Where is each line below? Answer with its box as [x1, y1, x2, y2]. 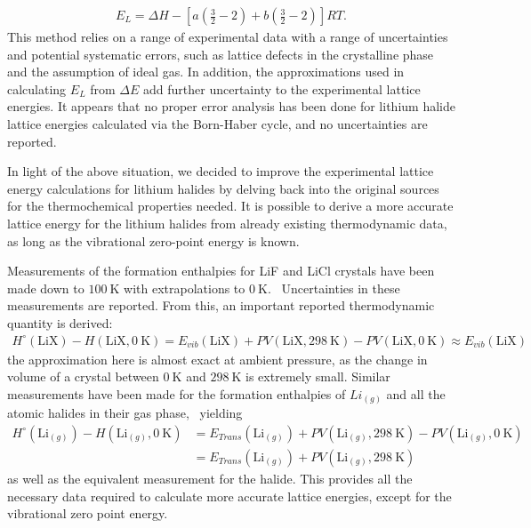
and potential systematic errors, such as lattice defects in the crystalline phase [7, 44, 434, 63]
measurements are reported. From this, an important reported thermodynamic [7, 296, 435, 315]
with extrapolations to [124, 278, 245, 297]
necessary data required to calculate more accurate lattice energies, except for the [7, 486, 452, 505]
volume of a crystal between [7, 367, 159, 386]
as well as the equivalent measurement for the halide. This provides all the [7, 468, 413, 487]
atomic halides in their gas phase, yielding [7, 404, 243, 422]
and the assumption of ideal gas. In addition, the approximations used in [7, 62, 405, 81]
